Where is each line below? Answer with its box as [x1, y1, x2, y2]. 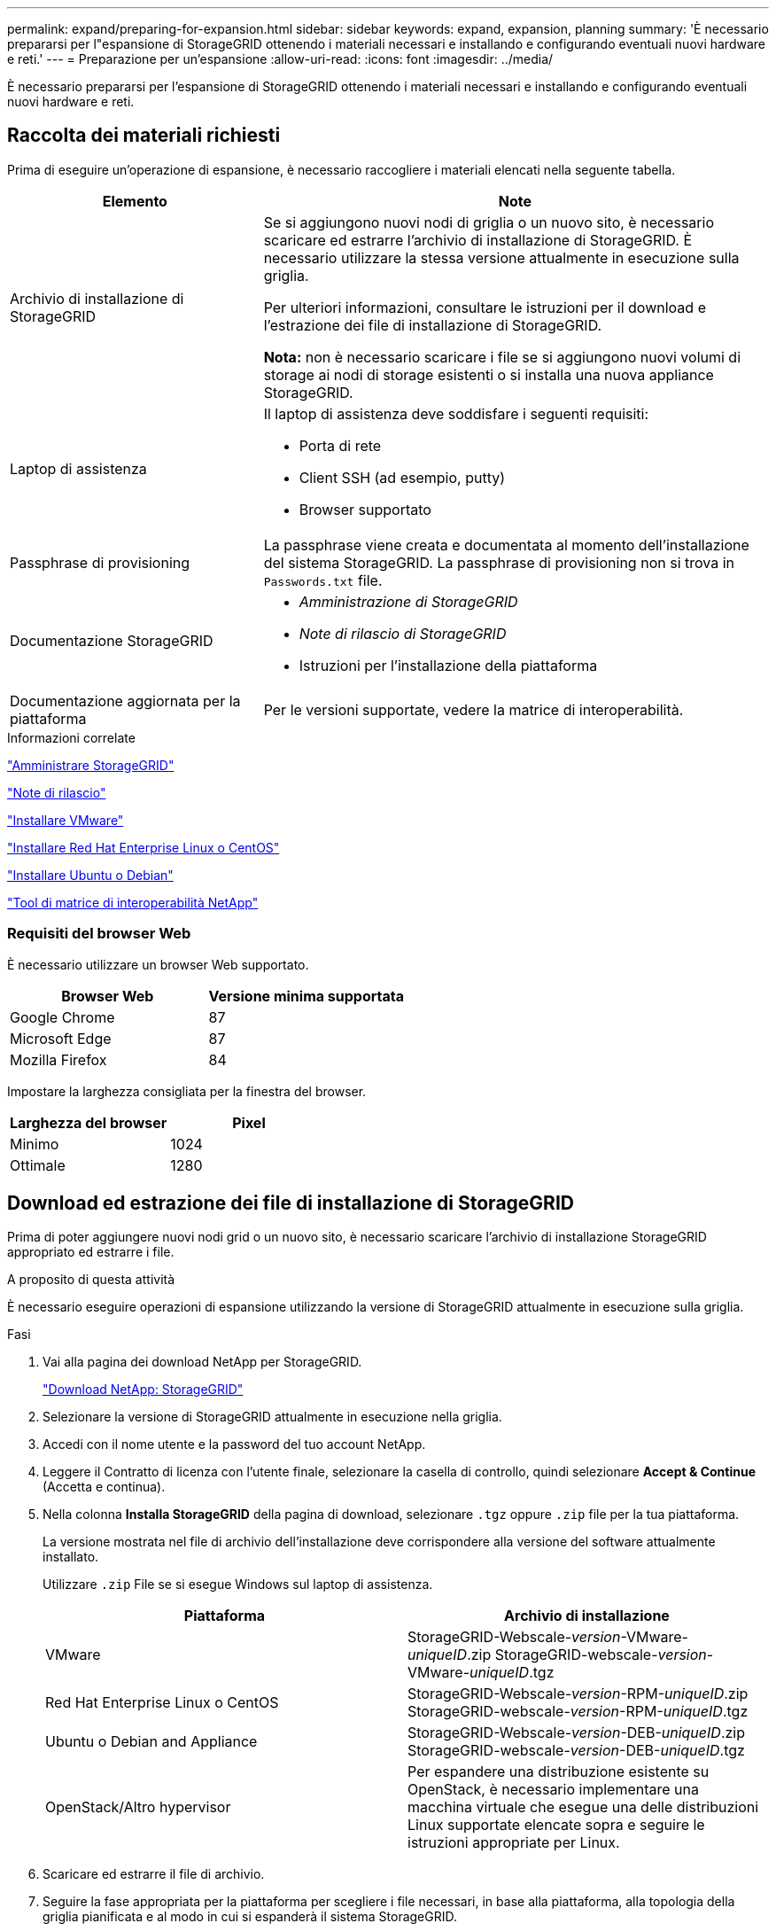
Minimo [10, 1134, 59, 1153]
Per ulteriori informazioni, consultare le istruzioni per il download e [263, 298, 706, 316]
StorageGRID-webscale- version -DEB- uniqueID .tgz [407, 1741, 745, 1760]
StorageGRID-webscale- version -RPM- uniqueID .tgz [407, 1702, 749, 1721]
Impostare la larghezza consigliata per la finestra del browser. [7, 1083, 367, 1099]
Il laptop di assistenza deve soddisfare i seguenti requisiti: [263, 404, 649, 423]
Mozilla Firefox [10, 1050, 107, 1069]
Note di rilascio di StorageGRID [299, 624, 507, 642]
